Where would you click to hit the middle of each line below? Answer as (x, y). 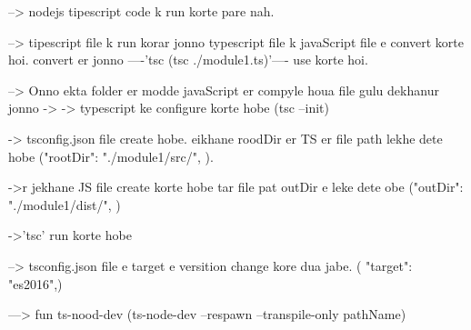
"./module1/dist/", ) (65, 204)
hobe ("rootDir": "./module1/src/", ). (111, 156)
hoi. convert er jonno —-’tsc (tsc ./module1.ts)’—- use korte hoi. (188, 60)
